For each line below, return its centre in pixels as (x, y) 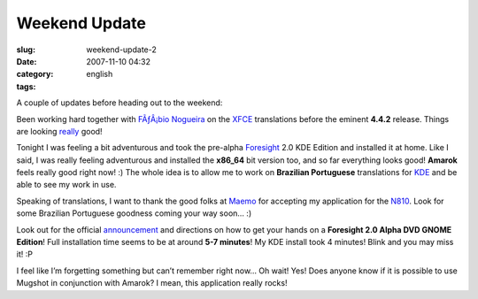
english (100, 74)
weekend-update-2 (121, 50)
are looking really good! (59, 131)
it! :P (24, 254)
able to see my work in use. (66, 185)
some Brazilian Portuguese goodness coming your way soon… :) (134, 213)
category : (35, 74)
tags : (26, 86)
